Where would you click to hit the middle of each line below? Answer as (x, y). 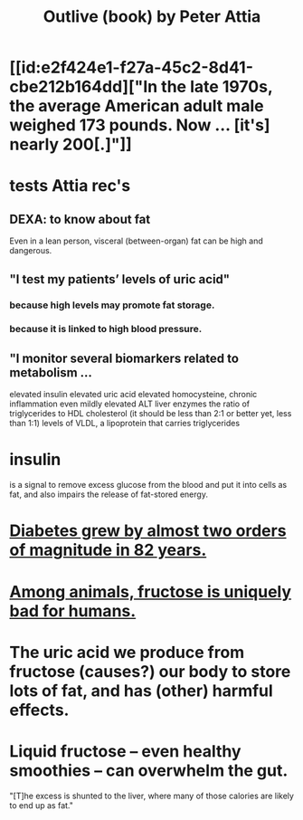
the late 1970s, (217, 87)
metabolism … (51, 372)
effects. (39, 710)
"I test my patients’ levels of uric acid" (120, 279)
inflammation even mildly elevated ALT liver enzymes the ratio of (130, 404)
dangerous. (31, 251)
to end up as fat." (42, 805)
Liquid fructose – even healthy (125, 751)
